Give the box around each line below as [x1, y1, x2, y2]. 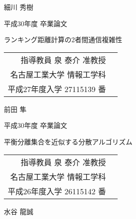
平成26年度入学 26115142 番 [8, 185, 106, 197]
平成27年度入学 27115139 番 [8, 83, 106, 94]
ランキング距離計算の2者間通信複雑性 [4, 34, 122, 45]
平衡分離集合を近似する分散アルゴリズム [4, 136, 133, 146]
